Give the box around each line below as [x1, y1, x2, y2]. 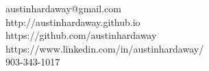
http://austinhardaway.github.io [5, 14, 140, 29]
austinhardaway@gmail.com [5, 1, 121, 15]
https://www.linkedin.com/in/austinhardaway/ [5, 41, 204, 55]
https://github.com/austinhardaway [5, 28, 157, 42]
